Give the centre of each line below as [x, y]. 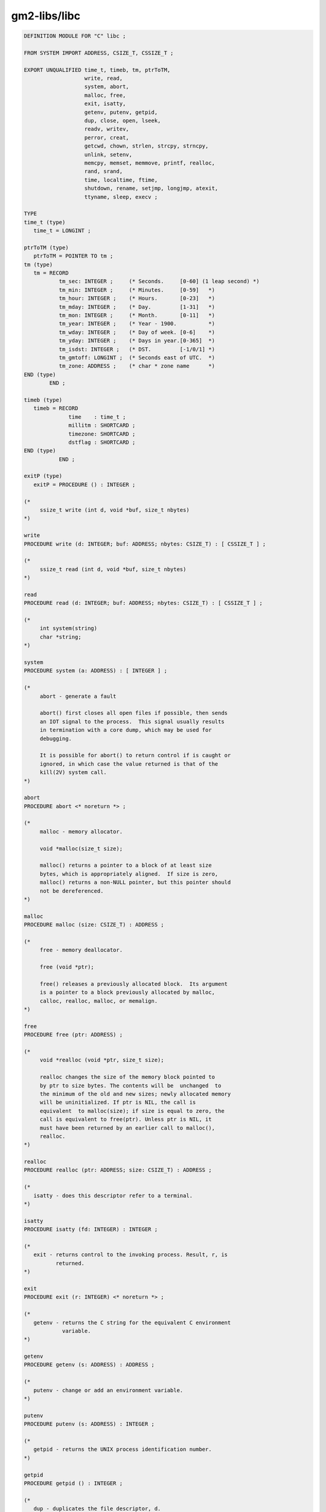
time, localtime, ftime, [121, 180]
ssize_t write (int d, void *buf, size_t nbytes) [114, 510]
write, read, [104, 78]
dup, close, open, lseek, [123, 121]
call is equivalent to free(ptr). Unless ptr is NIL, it [126, 1119]
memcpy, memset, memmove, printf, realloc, [150, 163]
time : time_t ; [97, 417]
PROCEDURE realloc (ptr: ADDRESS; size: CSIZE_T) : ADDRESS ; [118, 1170]
